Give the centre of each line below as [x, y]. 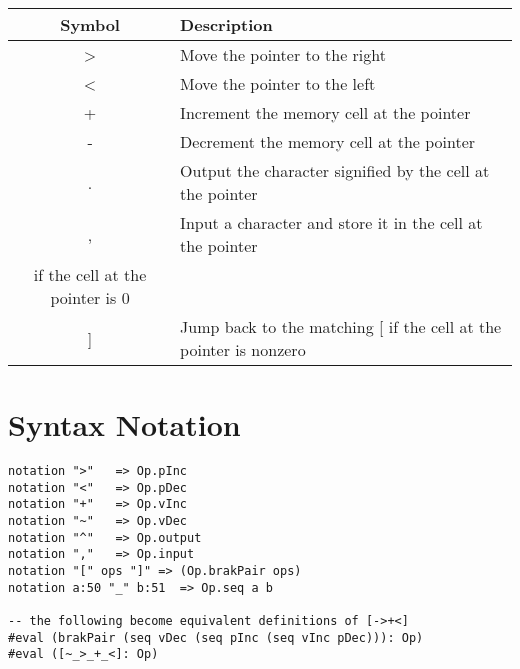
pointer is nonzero [243, 349]
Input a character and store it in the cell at [331, 222]
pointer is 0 [90, 297]
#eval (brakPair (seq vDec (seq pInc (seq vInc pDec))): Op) [216, 637]
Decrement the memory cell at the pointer [328, 141]
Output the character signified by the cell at [335, 170]
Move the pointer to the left [278, 83]
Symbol [90, 24]
